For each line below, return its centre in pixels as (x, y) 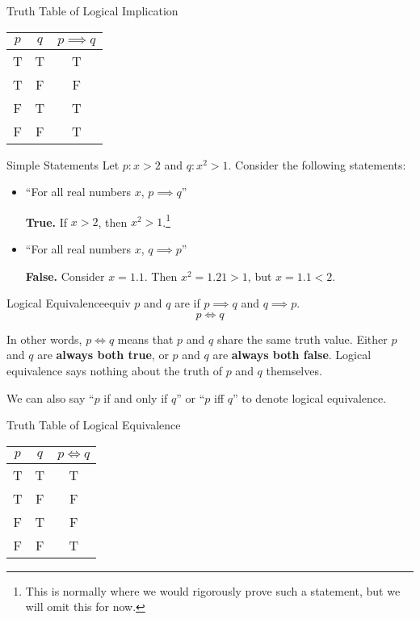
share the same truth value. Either (302, 339)
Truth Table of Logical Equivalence (94, 425)
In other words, (44, 339)
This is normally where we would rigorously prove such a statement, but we (213, 590)
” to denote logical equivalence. (309, 397)
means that (145, 339)
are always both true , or (103, 355)
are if (187, 303)
